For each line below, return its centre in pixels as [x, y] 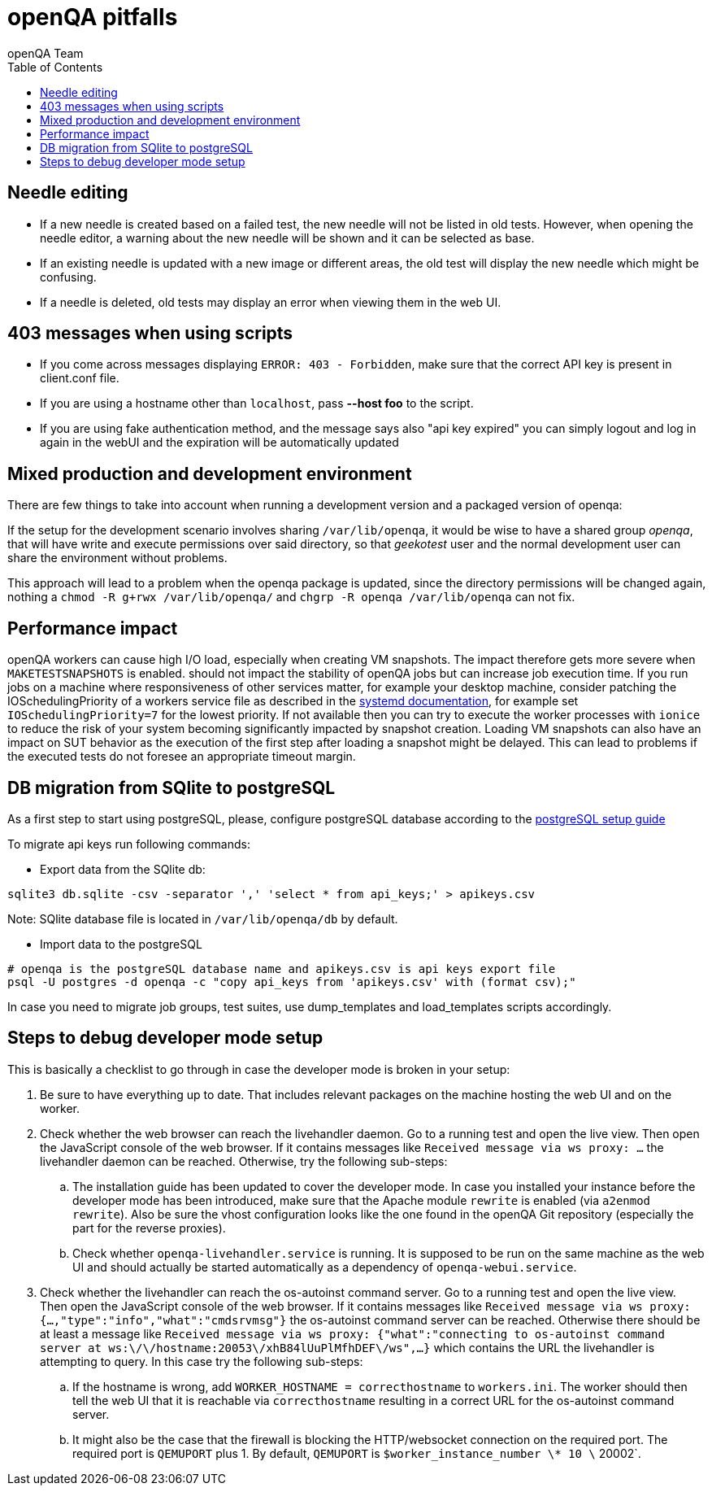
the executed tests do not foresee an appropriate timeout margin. [182, 757]
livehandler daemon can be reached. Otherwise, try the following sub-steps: [244, 1161]
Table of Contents [55, 67]
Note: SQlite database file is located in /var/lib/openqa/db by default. [203, 918]
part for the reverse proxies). [149, 1228]
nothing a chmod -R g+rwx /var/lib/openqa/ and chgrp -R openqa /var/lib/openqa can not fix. [291, 597]
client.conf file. [80, 378]
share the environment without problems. [117, 558]
